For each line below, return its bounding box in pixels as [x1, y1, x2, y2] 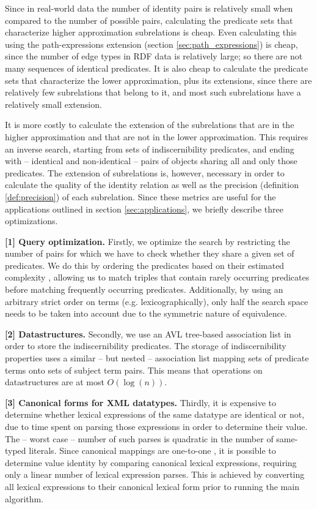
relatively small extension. [5, 97, 102, 110]
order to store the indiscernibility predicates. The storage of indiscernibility [5, 339, 286, 352]
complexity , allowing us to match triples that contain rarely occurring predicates [5, 271, 310, 284]
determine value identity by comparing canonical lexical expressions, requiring [5, 456, 297, 469]
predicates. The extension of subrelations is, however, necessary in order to [5, 166, 285, 179]
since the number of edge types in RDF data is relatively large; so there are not [5, 50, 303, 62]
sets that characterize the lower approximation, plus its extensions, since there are [5, 74, 312, 86]
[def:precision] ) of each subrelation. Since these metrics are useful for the [5, 190, 276, 203]
